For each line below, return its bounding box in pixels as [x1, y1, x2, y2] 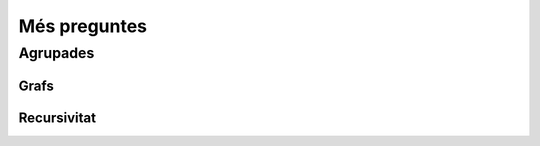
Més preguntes [18, 15, 148, 37]
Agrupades [18, 44, 95, 62]
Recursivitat [18, 109, 97, 126]
